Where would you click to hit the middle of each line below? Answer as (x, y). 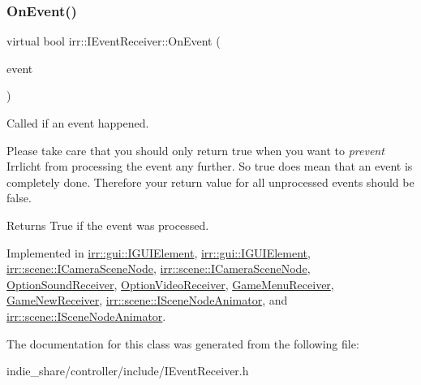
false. (19, 198)
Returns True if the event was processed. (108, 225)
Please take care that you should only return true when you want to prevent (195, 150)
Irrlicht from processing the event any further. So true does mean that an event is (210, 166)
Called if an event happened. (78, 123)
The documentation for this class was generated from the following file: (183, 343)
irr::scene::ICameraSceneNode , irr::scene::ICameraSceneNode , (159, 268)
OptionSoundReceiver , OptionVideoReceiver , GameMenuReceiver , (170, 284)
